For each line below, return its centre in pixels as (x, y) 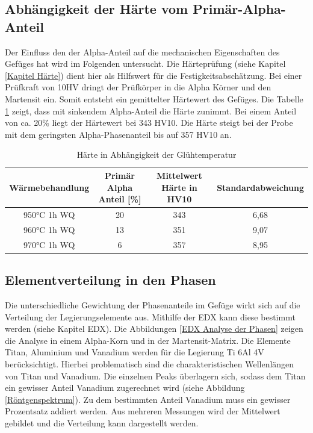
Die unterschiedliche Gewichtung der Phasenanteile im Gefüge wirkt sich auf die (153, 304)
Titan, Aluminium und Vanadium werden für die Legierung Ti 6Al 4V (135, 352)
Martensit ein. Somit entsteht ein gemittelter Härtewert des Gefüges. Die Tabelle (154, 98)
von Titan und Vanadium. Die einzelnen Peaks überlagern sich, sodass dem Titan (155, 375)
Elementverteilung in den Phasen (110, 280)
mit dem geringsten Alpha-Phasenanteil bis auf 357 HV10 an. (118, 134)
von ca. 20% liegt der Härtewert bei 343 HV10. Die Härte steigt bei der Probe (149, 123)
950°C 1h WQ (49, 214)
